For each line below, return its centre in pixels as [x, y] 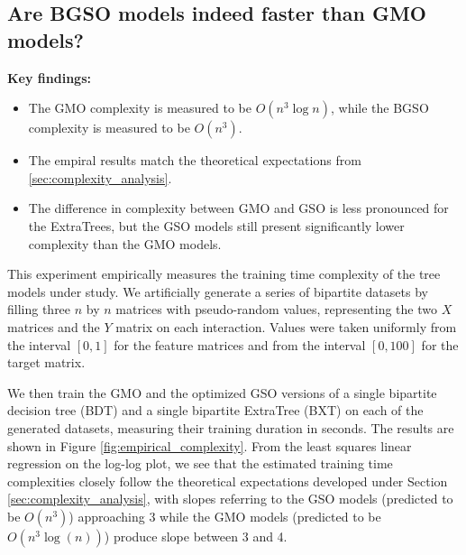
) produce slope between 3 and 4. [196, 536]
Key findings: [49, 77]
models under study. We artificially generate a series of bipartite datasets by [218, 291]
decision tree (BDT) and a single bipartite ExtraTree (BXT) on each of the [215, 410]
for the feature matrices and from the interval [240, 344]
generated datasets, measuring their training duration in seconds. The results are [231, 427]
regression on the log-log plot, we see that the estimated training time [200, 463]
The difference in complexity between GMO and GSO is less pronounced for [238, 208]
